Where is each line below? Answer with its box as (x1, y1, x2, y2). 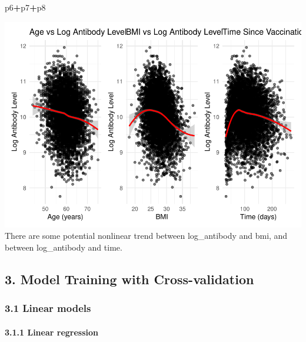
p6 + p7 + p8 (5, 1, 46, 13)
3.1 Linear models (5, 301, 91, 315)
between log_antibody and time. (5, 241, 122, 253)
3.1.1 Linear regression (5, 325, 98, 338)
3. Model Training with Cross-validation (5, 269, 254, 288)
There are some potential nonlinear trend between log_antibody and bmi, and (5, 229, 288, 242)
